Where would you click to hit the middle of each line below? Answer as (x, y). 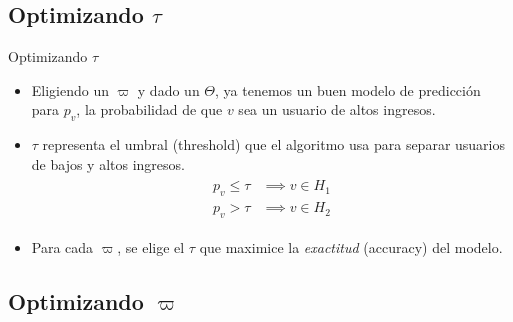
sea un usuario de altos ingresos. (337, 109)
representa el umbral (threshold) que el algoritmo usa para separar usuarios (274, 144)
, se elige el (151, 247)
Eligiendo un (70, 89)
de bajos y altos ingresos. (108, 163)
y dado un (168, 89)
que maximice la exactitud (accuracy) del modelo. (351, 247)
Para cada (62, 247)
